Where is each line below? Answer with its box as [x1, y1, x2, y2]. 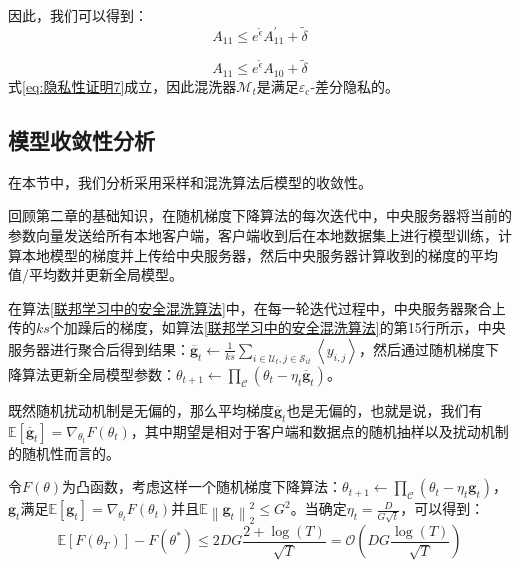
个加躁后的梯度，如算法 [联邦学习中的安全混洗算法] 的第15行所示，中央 [49, 317, 506, 338]
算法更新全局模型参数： [21, 363, 176, 384]
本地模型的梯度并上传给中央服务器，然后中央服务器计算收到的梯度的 [21, 244, 470, 265]
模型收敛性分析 [8, 124, 155, 155]
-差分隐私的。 [310, 75, 400, 96]
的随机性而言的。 [8, 442, 120, 463]
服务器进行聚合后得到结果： [8, 338, 190, 359]
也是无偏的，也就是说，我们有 [286, 399, 483, 420]
